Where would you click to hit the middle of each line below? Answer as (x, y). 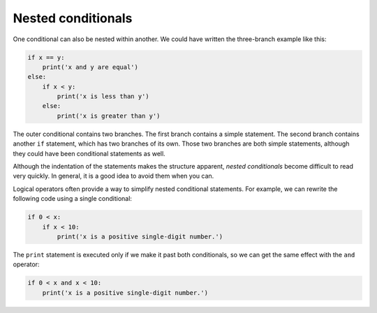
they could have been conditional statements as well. (89, 153)
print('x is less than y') (103, 97)
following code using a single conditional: (73, 199)
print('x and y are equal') (90, 67)
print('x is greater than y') (109, 116)
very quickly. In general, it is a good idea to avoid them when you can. (113, 176)
